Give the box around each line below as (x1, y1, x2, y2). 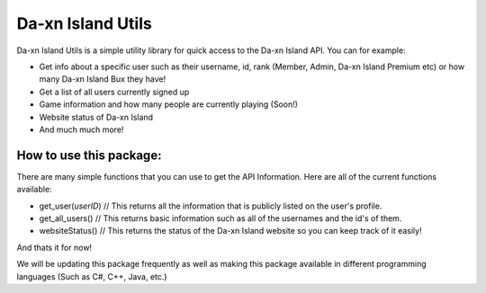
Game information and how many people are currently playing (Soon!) (39, 99, 299, 110)
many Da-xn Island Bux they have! (39, 74, 166, 84)
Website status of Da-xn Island (39, 111, 153, 122)
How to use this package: (16, 147, 162, 163)
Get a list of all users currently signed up (39, 86, 190, 97)
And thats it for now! (16, 242, 93, 253)
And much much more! (39, 124, 124, 135)
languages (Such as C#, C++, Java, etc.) (16, 271, 167, 282)
